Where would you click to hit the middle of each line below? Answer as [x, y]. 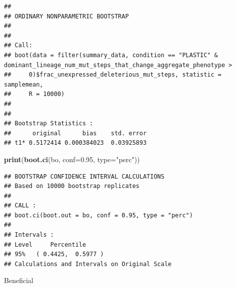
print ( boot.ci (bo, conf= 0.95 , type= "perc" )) [72, 159]
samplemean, [24, 84]
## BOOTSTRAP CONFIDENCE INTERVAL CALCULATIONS [84, 176]
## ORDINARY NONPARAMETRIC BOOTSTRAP [66, 16]
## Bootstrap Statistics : [49, 124]
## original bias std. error [75, 133]
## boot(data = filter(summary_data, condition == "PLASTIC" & [111, 55]
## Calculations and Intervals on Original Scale [88, 264]
